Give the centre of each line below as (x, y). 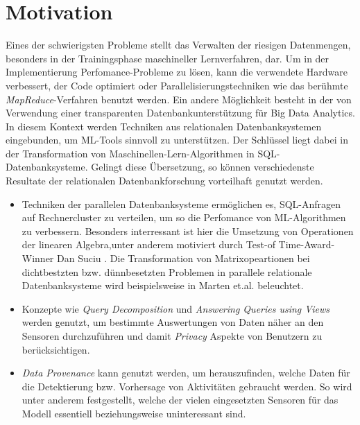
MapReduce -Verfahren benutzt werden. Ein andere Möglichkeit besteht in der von (179, 99)
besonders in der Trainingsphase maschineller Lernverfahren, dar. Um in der (168, 58)
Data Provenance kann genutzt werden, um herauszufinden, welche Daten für (186, 373)
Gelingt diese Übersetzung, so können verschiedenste (203, 167)
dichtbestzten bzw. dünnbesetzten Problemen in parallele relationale (167, 271)
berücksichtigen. (56, 349)
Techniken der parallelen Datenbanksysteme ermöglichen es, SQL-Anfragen (181, 203)
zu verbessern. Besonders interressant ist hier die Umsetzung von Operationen (188, 231)
